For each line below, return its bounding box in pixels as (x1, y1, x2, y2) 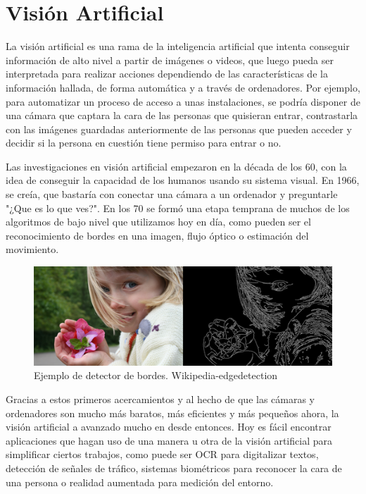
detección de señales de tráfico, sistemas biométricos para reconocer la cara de (6, 460, 342, 475)
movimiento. (6, 242, 59, 257)
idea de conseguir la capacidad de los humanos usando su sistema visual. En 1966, (6, 173, 360, 187)
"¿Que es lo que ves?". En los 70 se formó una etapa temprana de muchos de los (6, 200, 350, 215)
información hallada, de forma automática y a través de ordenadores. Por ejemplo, (6, 80, 360, 94)
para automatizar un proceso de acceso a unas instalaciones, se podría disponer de (6, 94, 360, 109)
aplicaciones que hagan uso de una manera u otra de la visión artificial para (6, 433, 332, 447)
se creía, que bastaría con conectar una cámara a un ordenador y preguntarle (6, 187, 338, 202)
